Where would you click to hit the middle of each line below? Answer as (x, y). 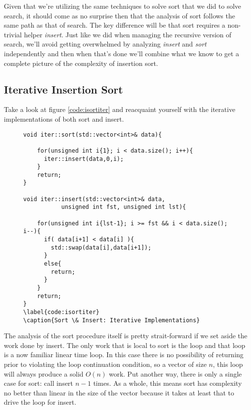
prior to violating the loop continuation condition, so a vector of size (105, 364)
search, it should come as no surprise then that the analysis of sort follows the (119, 15)
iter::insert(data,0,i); (84, 159)
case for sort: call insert (39, 383)
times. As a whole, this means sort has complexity (167, 383)
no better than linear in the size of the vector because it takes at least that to (119, 392)
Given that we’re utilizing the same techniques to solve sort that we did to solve (123, 6)
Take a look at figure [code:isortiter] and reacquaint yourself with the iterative (120, 109)
